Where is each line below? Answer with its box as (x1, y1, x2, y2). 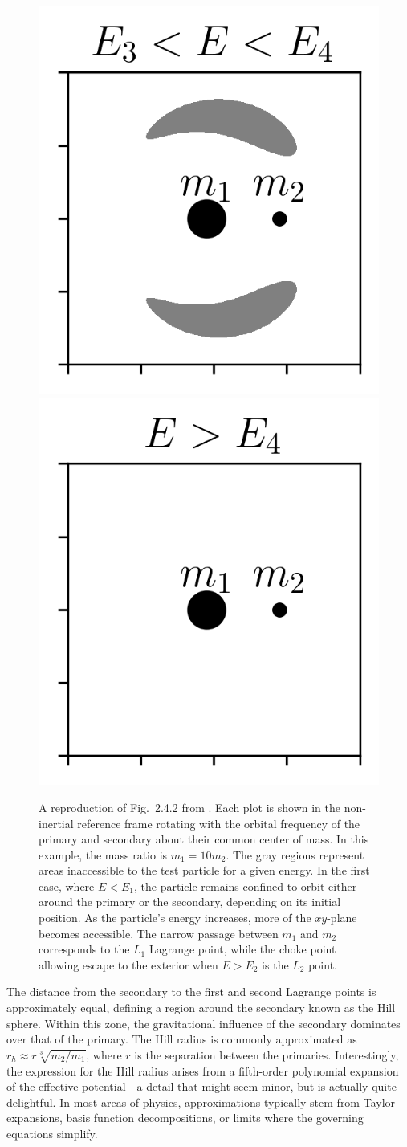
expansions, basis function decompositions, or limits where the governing (6, 1109, 364, 1126)
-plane (327, 909, 357, 926)
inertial (39, 814, 74, 831)
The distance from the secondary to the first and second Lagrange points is (6, 983, 376, 1000)
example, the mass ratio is (39, 846, 168, 863)
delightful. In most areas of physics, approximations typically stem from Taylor (6, 1093, 396, 1110)
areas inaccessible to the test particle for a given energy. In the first (39, 862, 370, 879)
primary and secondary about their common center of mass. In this (39, 831, 369, 847)
